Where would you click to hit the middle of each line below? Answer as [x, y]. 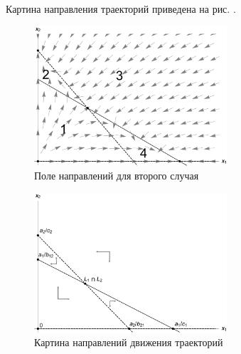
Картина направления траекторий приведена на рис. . [121, 9]
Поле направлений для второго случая [117, 176]
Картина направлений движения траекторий [129, 342]
